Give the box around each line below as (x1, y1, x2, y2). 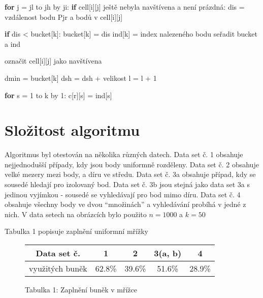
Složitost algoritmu (5, 120, 140, 140)
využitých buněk (29, 262, 87, 275)
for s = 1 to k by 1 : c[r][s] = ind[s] (5, 90, 112, 100)
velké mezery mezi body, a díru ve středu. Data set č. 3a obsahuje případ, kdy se (5, 169, 256, 180)
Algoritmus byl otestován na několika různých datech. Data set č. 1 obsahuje (5, 149, 243, 160)
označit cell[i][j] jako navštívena (5, 55, 102, 66)
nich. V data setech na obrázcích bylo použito (5, 208, 147, 219)
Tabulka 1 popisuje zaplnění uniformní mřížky (5, 226, 148, 236)
